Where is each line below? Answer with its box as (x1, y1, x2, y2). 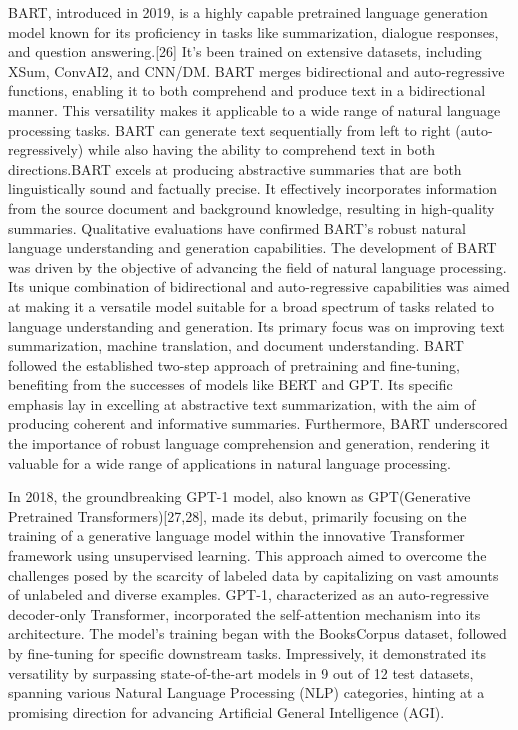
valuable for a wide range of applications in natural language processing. (8, 452, 451, 473)
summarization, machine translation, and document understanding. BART (8, 335, 464, 356)
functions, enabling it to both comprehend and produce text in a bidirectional (8, 80, 486, 101)
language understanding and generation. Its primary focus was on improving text (8, 315, 505, 336)
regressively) (8, 139, 84, 160)
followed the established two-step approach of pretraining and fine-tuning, (8, 354, 460, 375)
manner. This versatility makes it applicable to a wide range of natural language (8, 99, 501, 120)
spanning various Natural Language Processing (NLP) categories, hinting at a (8, 682, 485, 703)
